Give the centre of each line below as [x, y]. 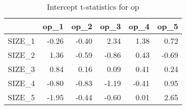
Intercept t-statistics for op [93, 7]
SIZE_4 [22, 83]
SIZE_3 [22, 69]
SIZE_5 [22, 97]
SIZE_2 [22, 55]
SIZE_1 [22, 41]
